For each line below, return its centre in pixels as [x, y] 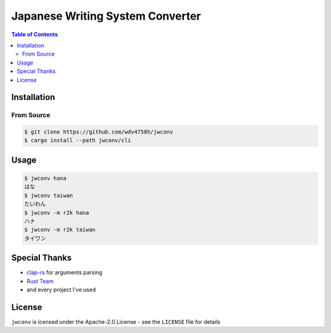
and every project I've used [61, 290]
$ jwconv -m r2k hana [57, 212]
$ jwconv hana [45, 178]
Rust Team [40, 281]
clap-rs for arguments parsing [64, 272]
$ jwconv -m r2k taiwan [60, 230]
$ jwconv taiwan [49, 195]
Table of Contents [35, 34]
